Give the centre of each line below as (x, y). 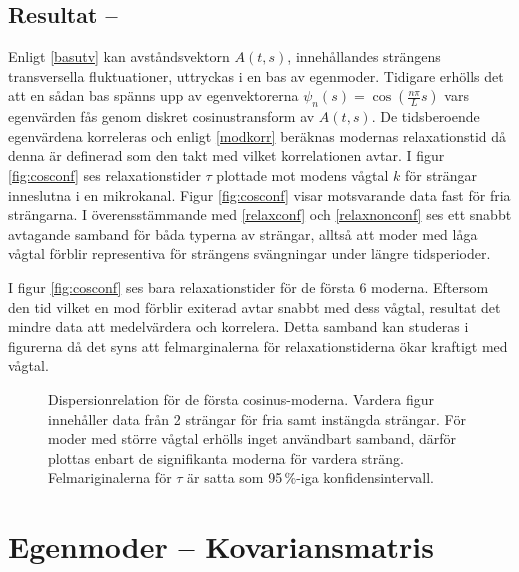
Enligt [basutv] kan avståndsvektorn (119, 56)
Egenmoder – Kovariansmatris (221, 546)
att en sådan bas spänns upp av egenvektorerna (153, 95)
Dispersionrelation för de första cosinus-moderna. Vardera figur (241, 398)
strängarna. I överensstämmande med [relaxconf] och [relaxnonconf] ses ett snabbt (260, 214)
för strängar (441, 174)
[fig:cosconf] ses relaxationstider (104, 174)
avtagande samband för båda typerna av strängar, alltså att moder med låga (243, 233)
